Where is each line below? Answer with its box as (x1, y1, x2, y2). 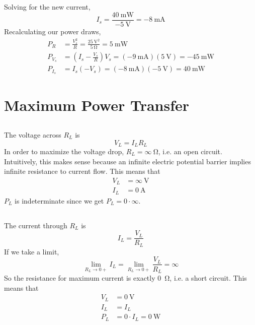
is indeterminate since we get (15, 195, 104, 206)
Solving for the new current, (4, 2, 91, 12)
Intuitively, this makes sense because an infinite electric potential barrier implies (4, 156, 251, 166)
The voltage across (4, 129, 61, 140)
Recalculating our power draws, (4, 26, 101, 37)
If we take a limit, (4, 246, 59, 256)
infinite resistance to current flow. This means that (4, 166, 160, 176)
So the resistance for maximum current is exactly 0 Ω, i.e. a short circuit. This (4, 272, 247, 283)
